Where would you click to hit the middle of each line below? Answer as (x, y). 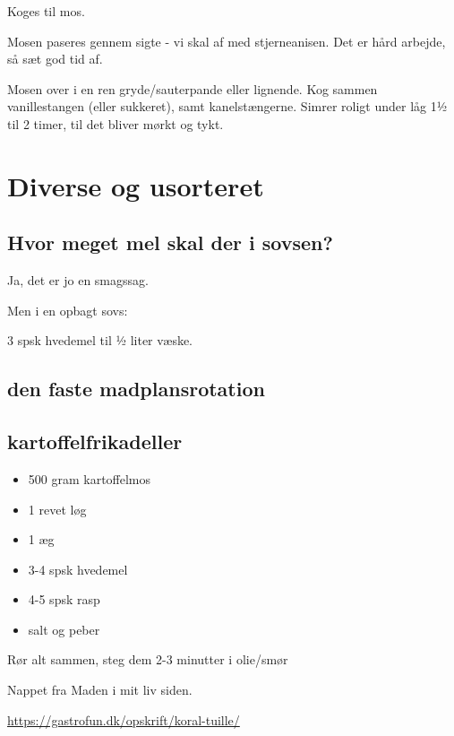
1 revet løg (57, 509)
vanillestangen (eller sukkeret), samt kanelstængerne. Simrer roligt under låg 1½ (227, 106)
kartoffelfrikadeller (95, 442)
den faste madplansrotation (136, 389)
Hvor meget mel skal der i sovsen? (170, 242)
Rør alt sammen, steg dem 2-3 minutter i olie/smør (148, 659)
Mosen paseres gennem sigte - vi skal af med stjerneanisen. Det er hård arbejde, (227, 41)
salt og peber (64, 629)
